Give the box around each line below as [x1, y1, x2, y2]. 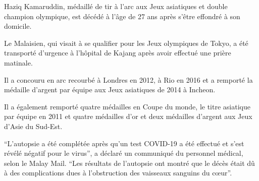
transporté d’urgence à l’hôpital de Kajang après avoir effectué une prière [4, 47, 231, 58]
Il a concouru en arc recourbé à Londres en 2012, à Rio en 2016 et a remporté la [4, 74, 253, 85]
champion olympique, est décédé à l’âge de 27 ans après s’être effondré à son [4, 11, 240, 21]
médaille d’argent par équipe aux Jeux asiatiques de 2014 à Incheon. [4, 84, 216, 95]
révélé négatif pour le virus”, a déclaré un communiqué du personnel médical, [4, 148, 243, 158]
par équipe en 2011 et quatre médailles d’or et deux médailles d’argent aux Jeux [4, 111, 252, 122]
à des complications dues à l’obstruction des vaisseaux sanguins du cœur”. [4, 167, 232, 178]
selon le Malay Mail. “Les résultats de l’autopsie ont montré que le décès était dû [4, 157, 255, 168]
